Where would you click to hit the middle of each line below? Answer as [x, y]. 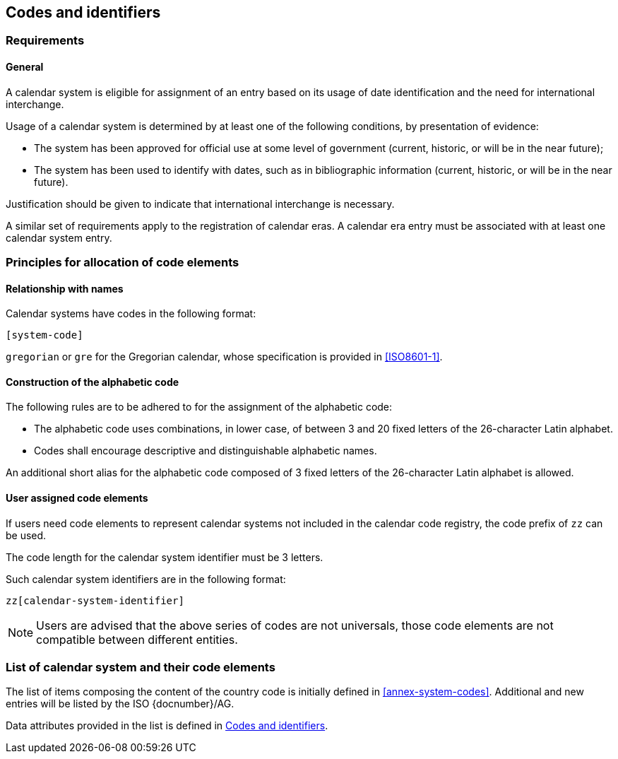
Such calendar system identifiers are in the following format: [146, 579]
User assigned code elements [77, 498]
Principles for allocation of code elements [123, 263]
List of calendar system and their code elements [141, 667]
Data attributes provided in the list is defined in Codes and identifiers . [167, 726]
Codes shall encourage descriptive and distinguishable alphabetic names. [206, 451]
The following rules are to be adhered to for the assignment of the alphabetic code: [199, 407]
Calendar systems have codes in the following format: [131, 314]
